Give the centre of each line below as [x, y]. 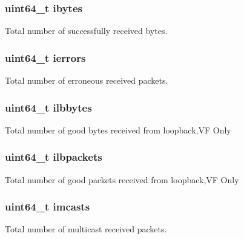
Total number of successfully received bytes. [86, 31]
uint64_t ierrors [45, 57]
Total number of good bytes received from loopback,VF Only [118, 130]
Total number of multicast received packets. [86, 229]
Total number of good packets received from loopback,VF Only [122, 179]
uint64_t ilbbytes [48, 107]
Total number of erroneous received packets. [87, 80]
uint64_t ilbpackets [54, 157]
